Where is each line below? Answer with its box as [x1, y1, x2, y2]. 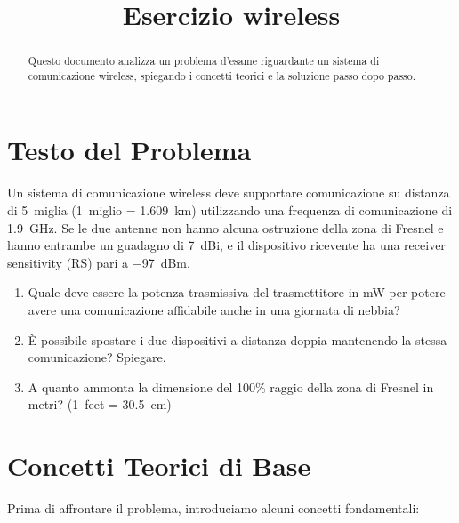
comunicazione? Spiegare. [28, 348, 166, 366]
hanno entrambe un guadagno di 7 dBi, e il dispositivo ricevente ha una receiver [7, 236, 446, 254]
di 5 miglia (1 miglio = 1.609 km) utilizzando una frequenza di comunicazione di [7, 201, 453, 220]
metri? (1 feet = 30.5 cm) [28, 395, 172, 414]
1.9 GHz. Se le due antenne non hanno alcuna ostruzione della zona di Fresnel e [7, 218, 444, 237]
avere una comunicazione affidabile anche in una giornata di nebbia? [28, 300, 400, 318]
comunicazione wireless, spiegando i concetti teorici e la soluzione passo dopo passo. [28, 68, 416, 83]
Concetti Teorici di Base [7, 447, 311, 484]
